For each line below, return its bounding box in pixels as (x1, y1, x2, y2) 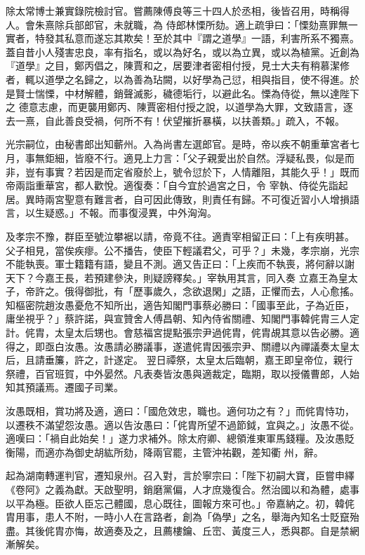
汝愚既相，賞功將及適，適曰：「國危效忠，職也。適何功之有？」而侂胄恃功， (6, 404, 354, 418)
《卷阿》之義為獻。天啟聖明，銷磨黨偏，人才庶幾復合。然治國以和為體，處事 (6, 482, 359, 496)
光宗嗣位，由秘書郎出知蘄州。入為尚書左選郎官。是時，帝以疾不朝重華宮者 (6, 137, 350, 151)
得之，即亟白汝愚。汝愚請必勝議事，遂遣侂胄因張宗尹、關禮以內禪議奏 (6, 338, 330, 353)
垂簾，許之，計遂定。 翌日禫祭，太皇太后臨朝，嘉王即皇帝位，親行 (44, 352, 353, 367)
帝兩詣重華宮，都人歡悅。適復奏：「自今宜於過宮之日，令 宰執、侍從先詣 (6, 178, 338, 193)
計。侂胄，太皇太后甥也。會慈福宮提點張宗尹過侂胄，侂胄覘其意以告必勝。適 (6, 325, 359, 340)
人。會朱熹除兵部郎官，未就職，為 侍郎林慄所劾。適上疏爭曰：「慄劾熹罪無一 (6, 17, 358, 32)
